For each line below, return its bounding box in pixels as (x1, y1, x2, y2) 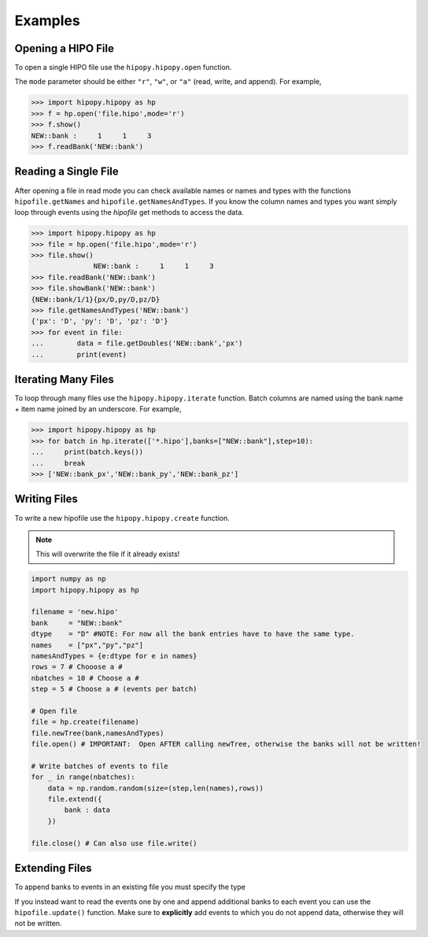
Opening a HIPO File (14, 42, 114, 55)
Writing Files (14, 492, 79, 506)
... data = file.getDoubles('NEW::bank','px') (31, 339, 243, 348)
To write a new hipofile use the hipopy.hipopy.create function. (14, 513, 230, 522)
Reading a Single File (14, 165, 120, 179)
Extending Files (14, 861, 92, 875)
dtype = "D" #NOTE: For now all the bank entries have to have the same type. (31, 629, 356, 639)
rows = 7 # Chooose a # (31, 662, 124, 672)
